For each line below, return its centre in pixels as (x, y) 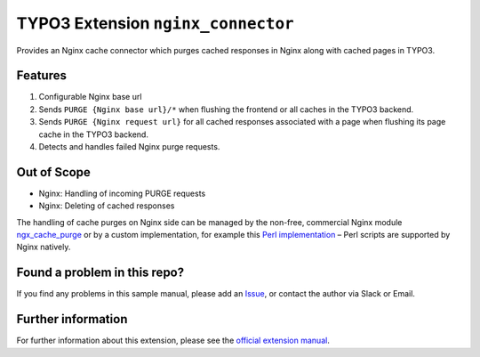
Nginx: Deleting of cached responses (107, 206)
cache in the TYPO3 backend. (93, 134)
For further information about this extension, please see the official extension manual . (173, 341)
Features (41, 76)
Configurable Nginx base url (90, 97)
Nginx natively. (44, 247)
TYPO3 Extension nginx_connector (155, 23)
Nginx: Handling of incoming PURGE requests (122, 193)
